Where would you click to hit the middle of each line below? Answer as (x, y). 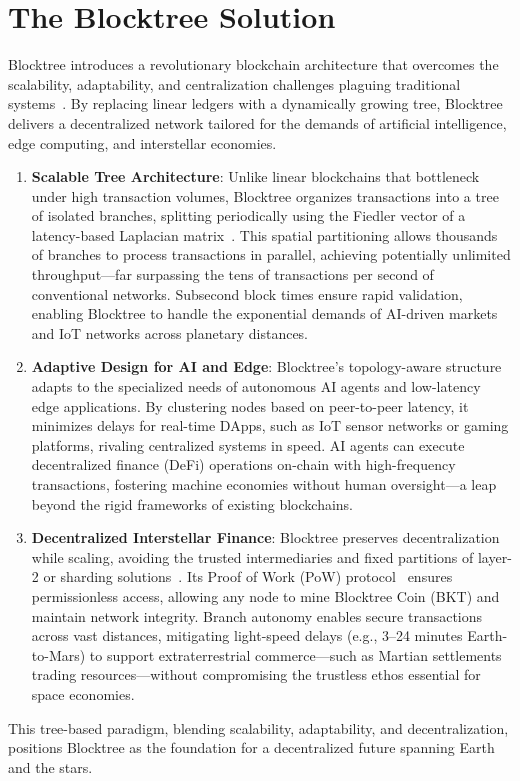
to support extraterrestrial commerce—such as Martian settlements (295, 654)
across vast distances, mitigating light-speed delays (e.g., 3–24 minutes (247, 635)
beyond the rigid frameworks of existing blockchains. (192, 503)
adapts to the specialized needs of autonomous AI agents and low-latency (256, 386)
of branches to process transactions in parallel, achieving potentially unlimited (271, 254)
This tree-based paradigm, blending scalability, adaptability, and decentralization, (258, 727)
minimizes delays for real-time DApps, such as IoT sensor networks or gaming (270, 425)
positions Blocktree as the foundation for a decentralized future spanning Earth (251, 747)
